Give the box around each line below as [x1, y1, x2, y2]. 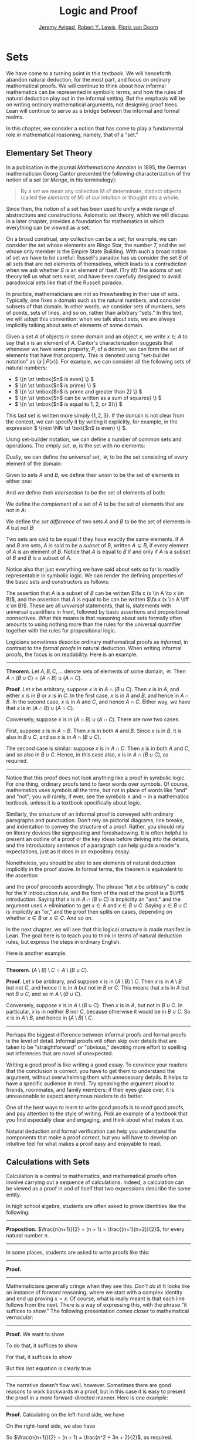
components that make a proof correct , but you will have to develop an [6, 1133, 178, 1140]
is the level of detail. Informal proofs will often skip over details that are [6, 1037, 177, 1044]
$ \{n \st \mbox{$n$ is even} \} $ [14, 375, 94, 382]
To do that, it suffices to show [6, 1342, 78, 1349]
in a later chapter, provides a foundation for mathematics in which [6, 217, 165, 224]
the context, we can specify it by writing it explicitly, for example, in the [6, 418, 178, 425]
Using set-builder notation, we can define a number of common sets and [6, 436, 182, 443]
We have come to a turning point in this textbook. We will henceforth [6, 69, 172, 77]
